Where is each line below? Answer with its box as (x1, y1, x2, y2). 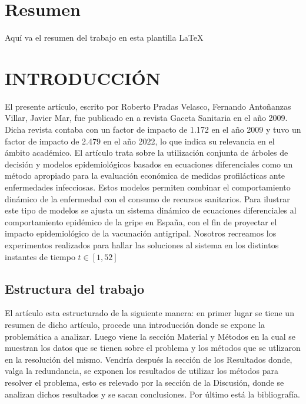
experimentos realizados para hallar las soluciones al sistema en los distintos (5, 238, 279, 251)
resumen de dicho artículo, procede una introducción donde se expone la (5, 318, 265, 330)
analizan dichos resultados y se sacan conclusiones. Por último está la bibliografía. (5, 387, 300, 400)
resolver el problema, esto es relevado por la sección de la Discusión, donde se (5, 376, 284, 388)
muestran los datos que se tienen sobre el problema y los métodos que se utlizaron (5, 341, 301, 354)
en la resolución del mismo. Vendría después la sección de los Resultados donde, (5, 353, 292, 365)
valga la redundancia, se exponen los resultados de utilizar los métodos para (5, 364, 278, 377)
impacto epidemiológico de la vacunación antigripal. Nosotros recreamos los (5, 227, 277, 239)
